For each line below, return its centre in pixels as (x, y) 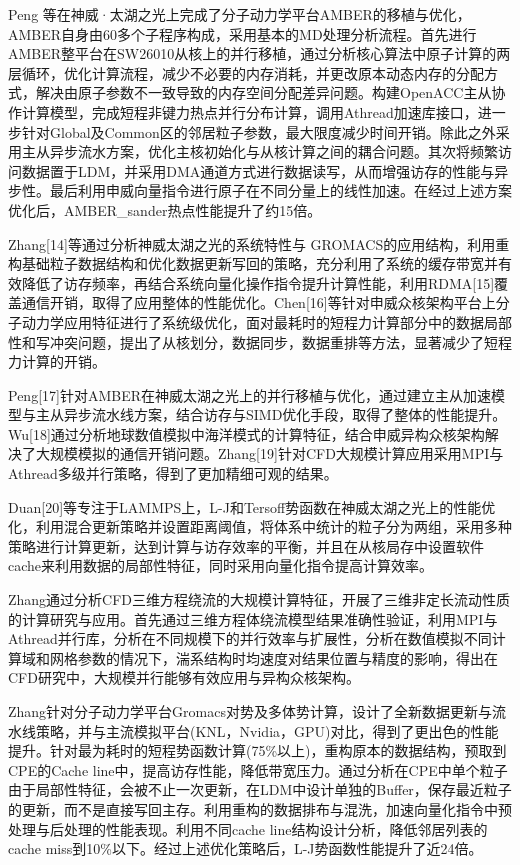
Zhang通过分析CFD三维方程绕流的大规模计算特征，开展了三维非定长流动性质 (259, 599)
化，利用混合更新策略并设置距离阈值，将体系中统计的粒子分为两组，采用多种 (260, 526)
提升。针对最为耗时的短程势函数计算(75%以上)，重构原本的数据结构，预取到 (257, 750)
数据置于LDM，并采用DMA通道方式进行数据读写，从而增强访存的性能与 (258, 170)
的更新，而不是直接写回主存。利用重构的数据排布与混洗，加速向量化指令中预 (260, 808)
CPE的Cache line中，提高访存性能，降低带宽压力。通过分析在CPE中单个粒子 (258, 769)
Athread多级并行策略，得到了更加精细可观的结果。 (173, 473)
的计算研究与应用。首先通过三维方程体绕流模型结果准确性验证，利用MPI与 (253, 618)
